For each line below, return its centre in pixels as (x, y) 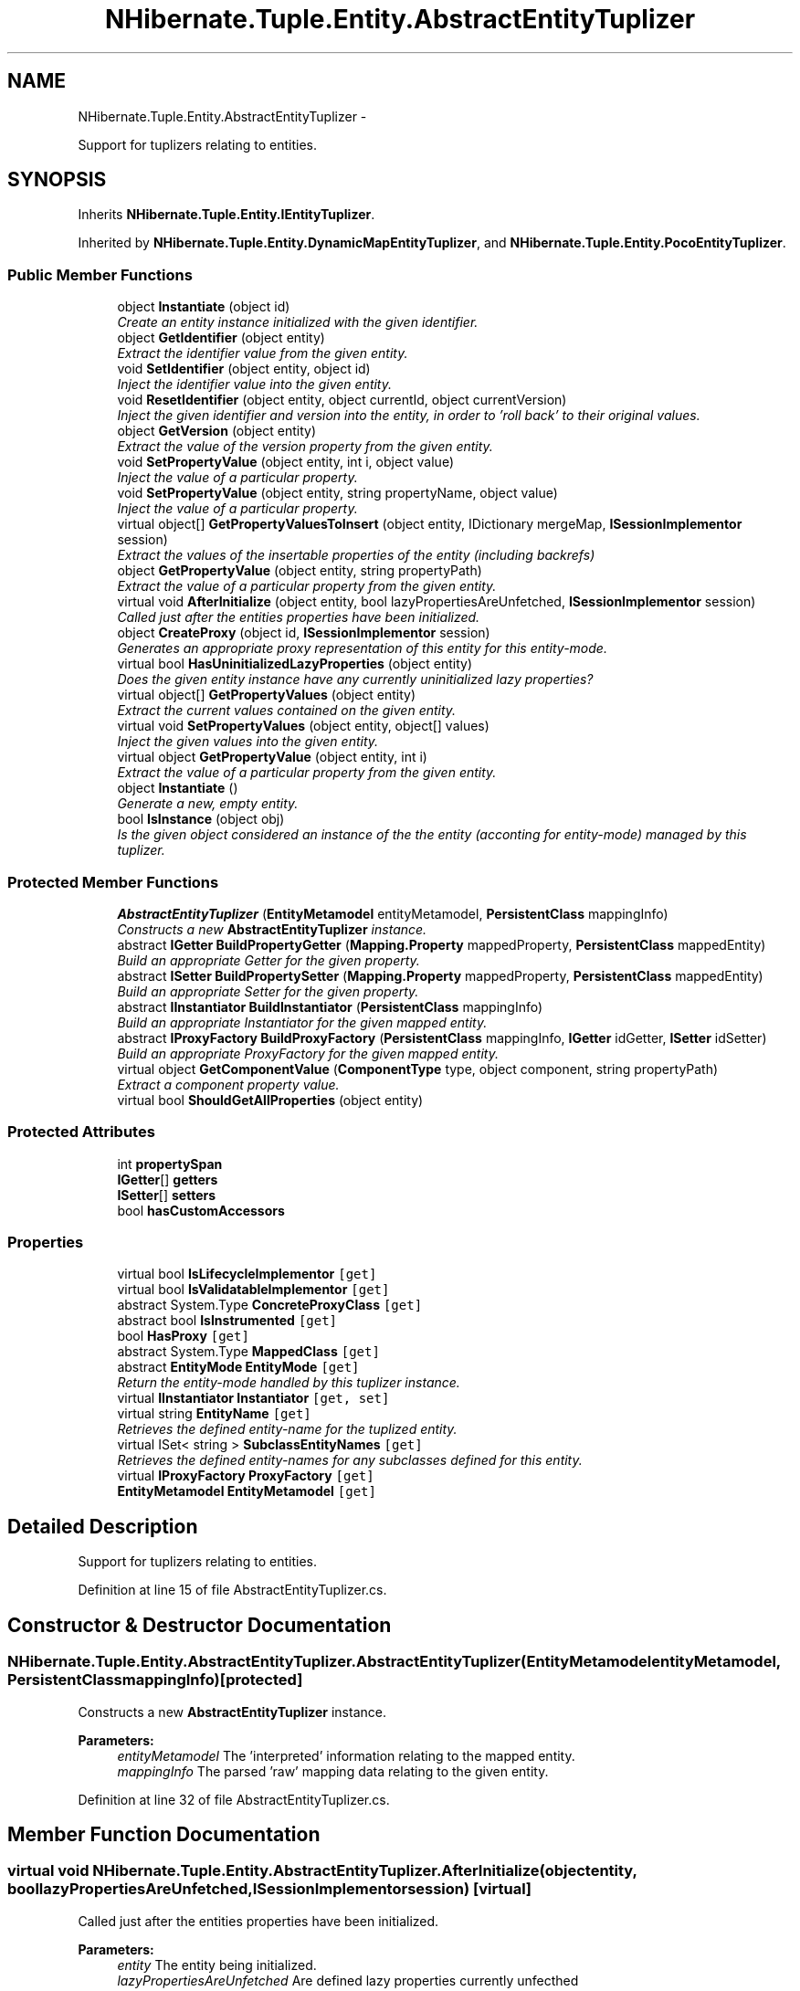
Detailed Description (103, 1526)
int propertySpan (170, 1164)
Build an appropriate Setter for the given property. (268, 991)
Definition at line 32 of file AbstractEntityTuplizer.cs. (234, 1799)
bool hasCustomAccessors (201, 1210)
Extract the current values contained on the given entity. (287, 711)
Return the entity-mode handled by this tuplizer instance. (289, 1383)
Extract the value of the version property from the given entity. (305, 447)
